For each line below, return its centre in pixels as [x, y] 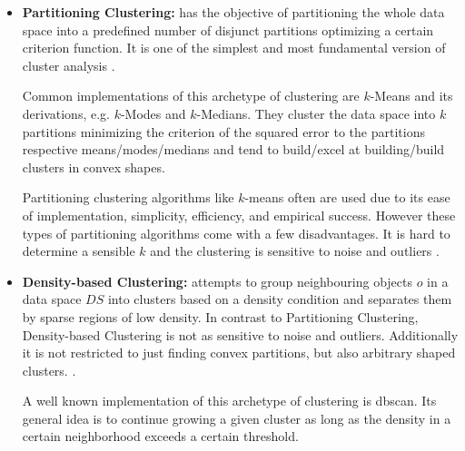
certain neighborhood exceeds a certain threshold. [160, 436]
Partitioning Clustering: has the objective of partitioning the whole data [233, 12]
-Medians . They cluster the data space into [316, 113]
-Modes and [153, 113]
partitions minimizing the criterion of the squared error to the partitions [223, 131]
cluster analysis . [69, 65]
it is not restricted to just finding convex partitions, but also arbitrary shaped [239, 353]
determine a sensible [79, 251]
